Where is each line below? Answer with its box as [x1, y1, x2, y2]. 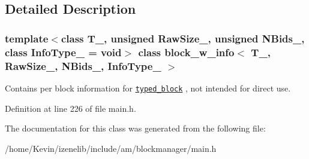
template [5, 30, 49, 45]
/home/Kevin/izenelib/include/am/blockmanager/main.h [5, 142, 217, 154]
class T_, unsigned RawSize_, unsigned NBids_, [61, 30, 305, 45]
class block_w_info [138, 44, 235, 59]
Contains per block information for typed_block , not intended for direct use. [5, 81, 291, 94]
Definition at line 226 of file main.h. [5, 102, 136, 114]
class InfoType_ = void [5, 44, 122, 59]
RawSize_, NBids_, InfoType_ [5, 58, 161, 73]
